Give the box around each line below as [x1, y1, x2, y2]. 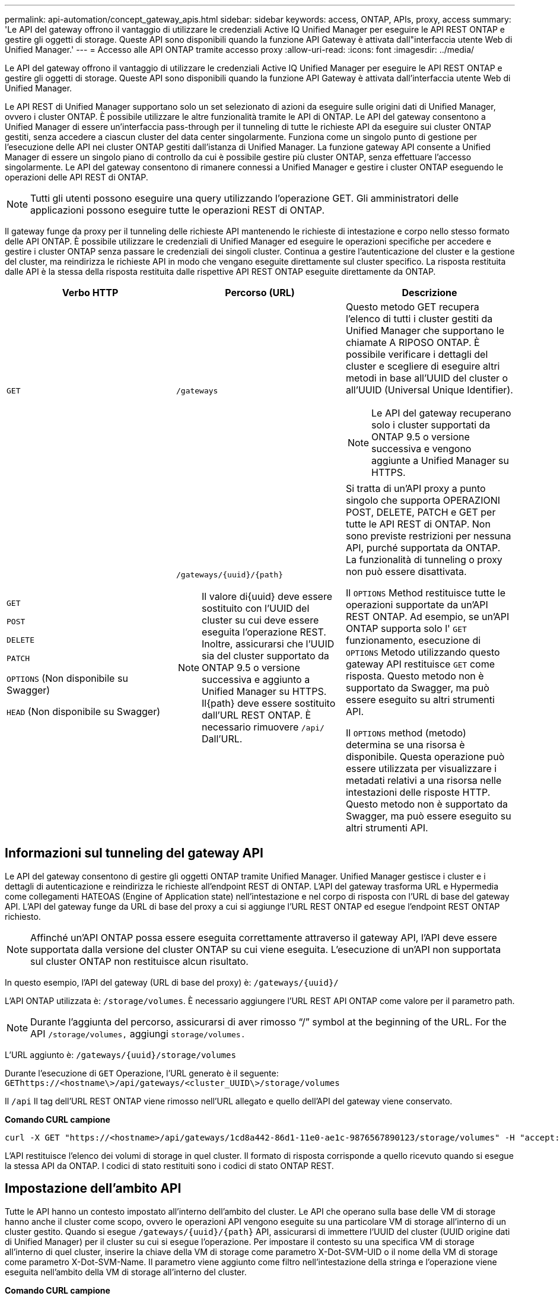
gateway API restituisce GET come [345, 658, 495, 670]
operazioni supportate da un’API [345, 599, 488, 611]
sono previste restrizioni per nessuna [345, 530, 511, 542]
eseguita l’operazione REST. [202, 625, 326, 638]
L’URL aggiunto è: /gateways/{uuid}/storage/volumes [5, 1049, 236, 1060]
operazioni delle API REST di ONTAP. [5, 172, 148, 182]
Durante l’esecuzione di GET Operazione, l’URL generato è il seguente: [5, 1068, 279, 1078]
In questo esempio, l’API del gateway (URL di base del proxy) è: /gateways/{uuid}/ [5, 977, 339, 987]
